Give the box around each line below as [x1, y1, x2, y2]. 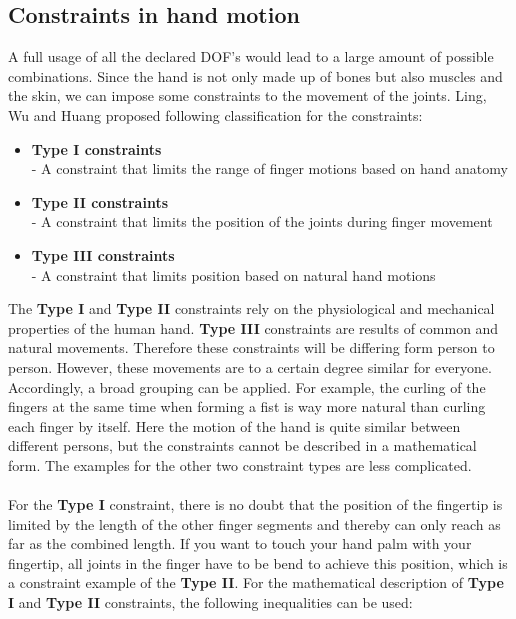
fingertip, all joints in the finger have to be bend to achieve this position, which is [8, 552, 508, 573]
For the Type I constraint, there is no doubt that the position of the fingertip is [8, 494, 503, 515]
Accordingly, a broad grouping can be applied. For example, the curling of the [8, 376, 486, 397]
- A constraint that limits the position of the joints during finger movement [31, 211, 493, 232]
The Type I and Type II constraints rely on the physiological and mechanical [8, 298, 495, 319]
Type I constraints [31, 138, 162, 159]
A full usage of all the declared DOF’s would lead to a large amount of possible [8, 46, 494, 67]
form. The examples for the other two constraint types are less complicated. [8, 454, 472, 475]
